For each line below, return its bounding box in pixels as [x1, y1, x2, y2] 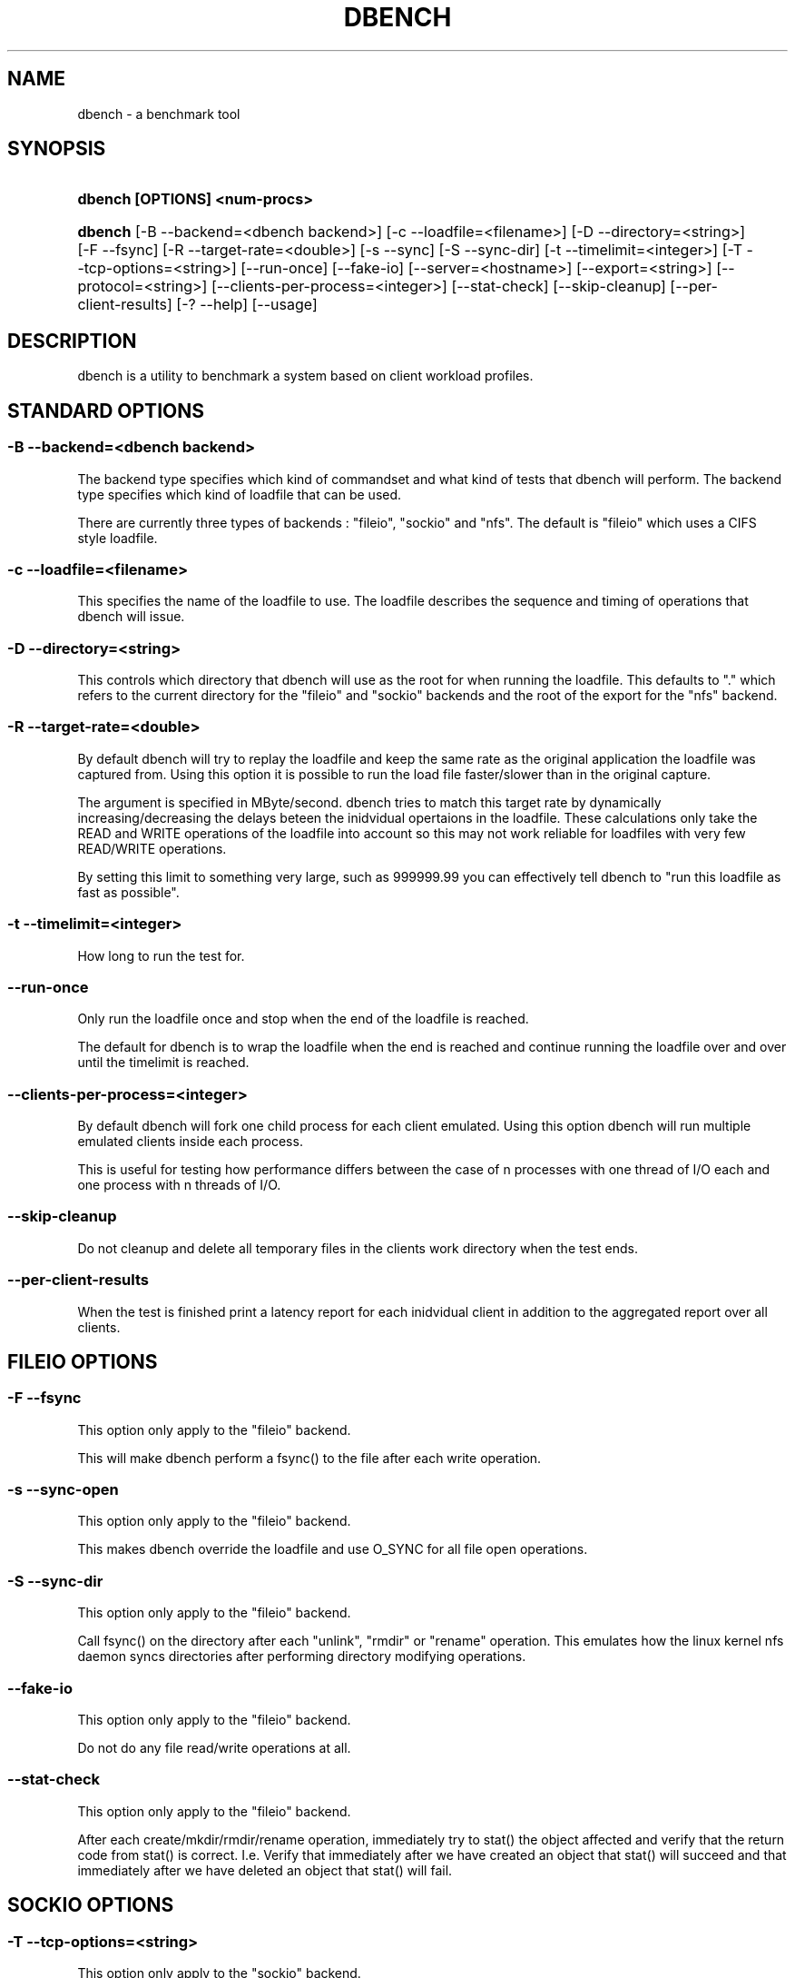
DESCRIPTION [7, 329, 137, 352]
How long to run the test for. [77, 947, 245, 964]
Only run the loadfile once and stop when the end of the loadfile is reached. [77, 1011, 529, 1027]
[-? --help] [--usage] [176, 295, 318, 314]
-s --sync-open [7, 1480, 119, 1499]
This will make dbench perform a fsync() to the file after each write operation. [77, 1449, 542, 1466]
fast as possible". [77, 884, 180, 900]
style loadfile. [77, 529, 158, 546]
